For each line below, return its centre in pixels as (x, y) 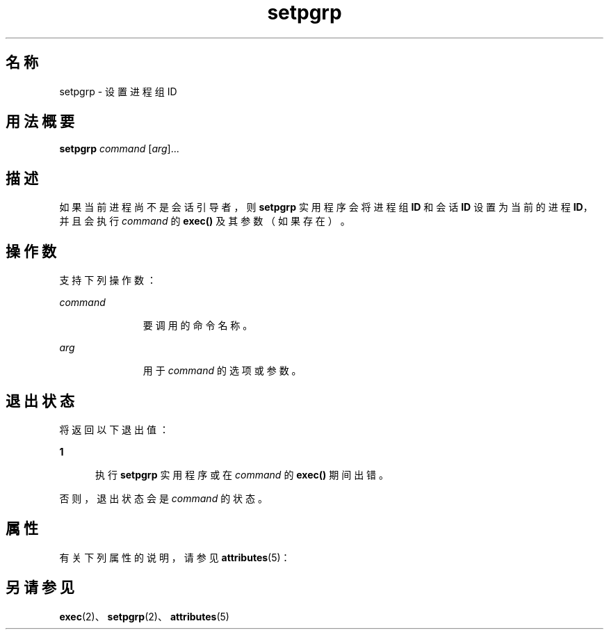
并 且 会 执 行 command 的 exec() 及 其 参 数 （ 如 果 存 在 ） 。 (205, 221)
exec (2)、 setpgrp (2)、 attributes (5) (144, 616)
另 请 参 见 (40, 588)
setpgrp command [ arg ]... (119, 149)
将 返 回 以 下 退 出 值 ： (114, 429)
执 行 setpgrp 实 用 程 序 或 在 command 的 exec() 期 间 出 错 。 (242, 474)
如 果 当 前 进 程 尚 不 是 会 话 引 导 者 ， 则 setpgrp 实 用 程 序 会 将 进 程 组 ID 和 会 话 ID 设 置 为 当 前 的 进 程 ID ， (326, 207)
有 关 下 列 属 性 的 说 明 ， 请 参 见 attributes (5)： (175, 557)
